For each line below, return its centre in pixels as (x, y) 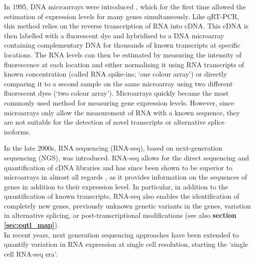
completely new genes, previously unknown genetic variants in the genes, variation (127, 205)
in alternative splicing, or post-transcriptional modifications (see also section (120, 215)
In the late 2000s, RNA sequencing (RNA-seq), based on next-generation (113, 148)
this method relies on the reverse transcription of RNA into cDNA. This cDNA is (126, 26)
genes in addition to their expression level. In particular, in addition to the (116, 186)
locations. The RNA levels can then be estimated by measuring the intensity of (123, 54)
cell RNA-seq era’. (31, 253)
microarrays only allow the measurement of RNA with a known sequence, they (122, 112)
